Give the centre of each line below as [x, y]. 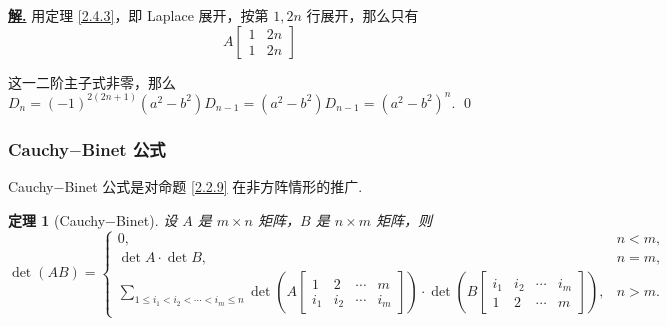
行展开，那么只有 [362, 15]
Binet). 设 [146, 219]
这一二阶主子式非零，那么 [92, 81]
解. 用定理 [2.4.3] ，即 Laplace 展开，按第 [138, 15]
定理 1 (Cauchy [57, 219]
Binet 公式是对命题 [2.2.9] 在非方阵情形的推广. [213, 185]
